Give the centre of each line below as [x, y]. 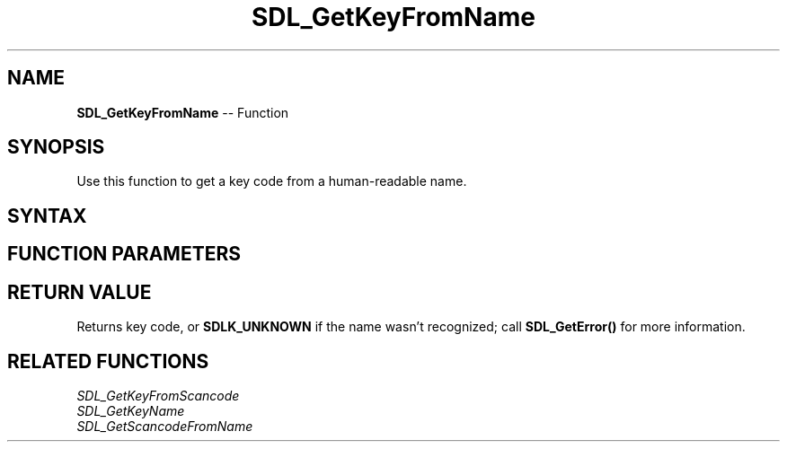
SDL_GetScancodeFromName [165, 426]
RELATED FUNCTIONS [108, 361]
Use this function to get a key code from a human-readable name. [272, 181]
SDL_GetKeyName [131, 410]
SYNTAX [47, 216]
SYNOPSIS [56, 147]
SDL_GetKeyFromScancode [158, 395]
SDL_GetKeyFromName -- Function [183, 112]
